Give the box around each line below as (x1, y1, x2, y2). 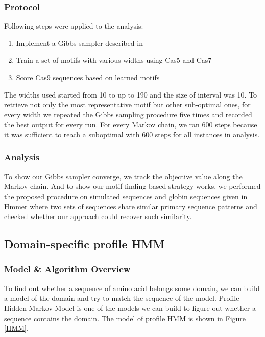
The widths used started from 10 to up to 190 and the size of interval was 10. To (4, 89, 257, 100)
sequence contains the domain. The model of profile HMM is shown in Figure (4, 312, 246, 323)
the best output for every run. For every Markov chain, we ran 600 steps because (4, 119, 257, 130)
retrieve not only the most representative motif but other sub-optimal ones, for (4, 99, 251, 110)
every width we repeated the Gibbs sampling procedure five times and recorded (4, 109, 252, 119)
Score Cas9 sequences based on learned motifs (16, 72, 160, 82)
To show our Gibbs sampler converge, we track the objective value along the (4, 171, 243, 181)
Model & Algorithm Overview (4, 262, 131, 275)
